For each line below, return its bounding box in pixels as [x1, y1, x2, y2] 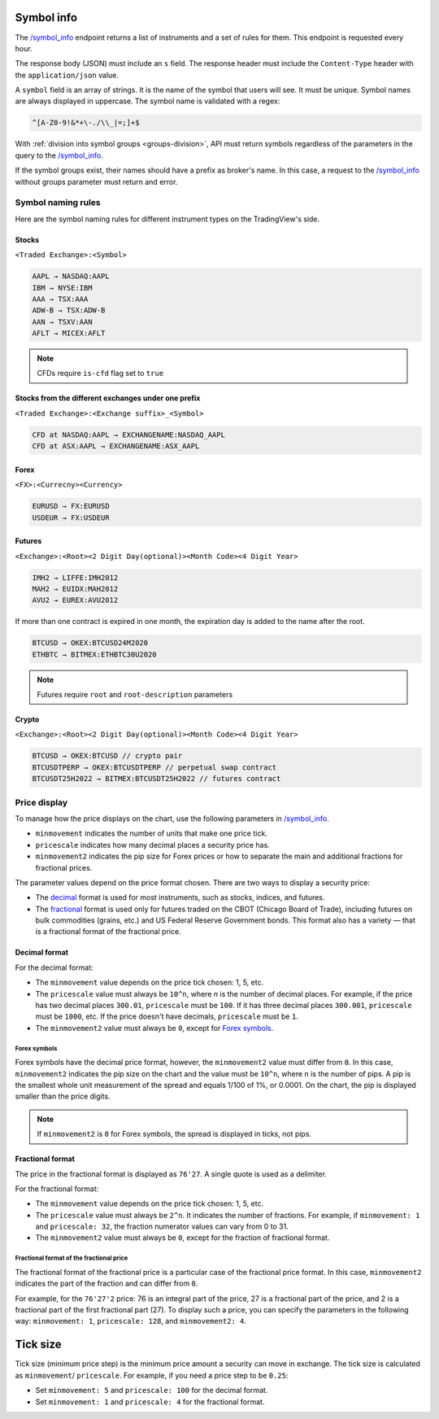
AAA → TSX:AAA [32, 294, 89, 303]
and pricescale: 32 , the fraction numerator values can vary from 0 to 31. [35, 1221, 289, 1232]
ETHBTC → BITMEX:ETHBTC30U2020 [32, 649, 158, 659]
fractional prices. [35, 862, 93, 872]
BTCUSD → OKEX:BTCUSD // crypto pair [32, 751, 183, 761]
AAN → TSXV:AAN [32, 317, 93, 326]
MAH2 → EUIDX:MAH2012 [32, 584, 119, 593]
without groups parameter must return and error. [15, 177, 178, 186]
